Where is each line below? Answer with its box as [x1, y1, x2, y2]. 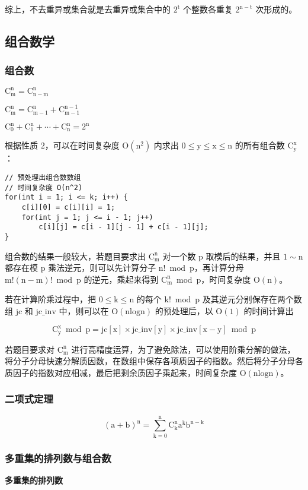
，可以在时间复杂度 [44, 139, 120, 151]
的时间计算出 [243, 305, 294, 317]
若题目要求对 [5, 343, 54, 355]
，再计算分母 [194, 261, 244, 274]
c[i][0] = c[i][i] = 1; [21, 203, 115, 212]
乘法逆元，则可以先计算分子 [48, 261, 156, 274]
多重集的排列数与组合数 [5, 450, 111, 465]
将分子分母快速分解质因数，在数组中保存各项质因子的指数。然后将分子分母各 [5, 355, 303, 367]
